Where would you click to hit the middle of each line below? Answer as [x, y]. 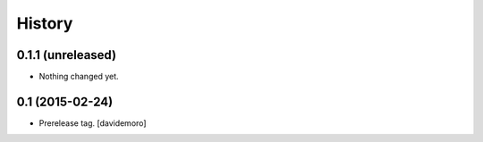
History [45, 23]
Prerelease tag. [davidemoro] [93, 123]
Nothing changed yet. [79, 77]
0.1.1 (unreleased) [66, 55]
